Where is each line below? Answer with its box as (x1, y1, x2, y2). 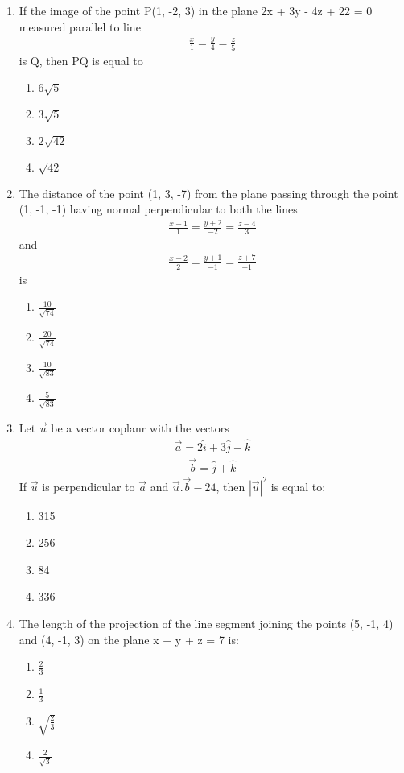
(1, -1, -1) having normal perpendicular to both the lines (19, 200, 298, 217)
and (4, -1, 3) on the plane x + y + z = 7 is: (19, 630, 239, 647)
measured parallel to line (19, 18, 141, 35)
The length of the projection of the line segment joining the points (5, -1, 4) (19, 615, 394, 631)
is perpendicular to (42, 477, 135, 494)
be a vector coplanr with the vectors (51, 420, 229, 436)
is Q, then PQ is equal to (19, 52, 143, 68)
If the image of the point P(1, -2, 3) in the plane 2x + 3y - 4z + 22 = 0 (19, 2, 373, 19)
